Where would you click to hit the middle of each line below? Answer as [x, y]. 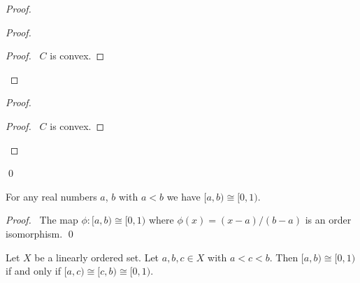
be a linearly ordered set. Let [97, 257]
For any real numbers [51, 196]
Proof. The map [42, 220]
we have [183, 196]
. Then [284, 257]
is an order [328, 220]
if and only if [33, 271]
